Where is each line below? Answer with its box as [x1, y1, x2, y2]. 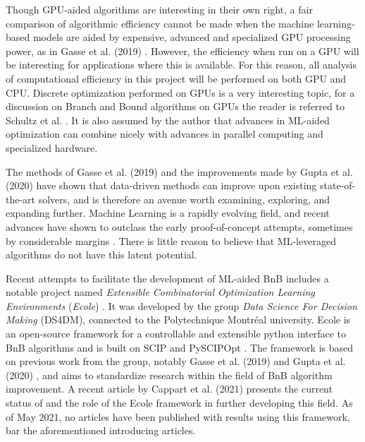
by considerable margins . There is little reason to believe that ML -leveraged [6, 233, 336, 248]
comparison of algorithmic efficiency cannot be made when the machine [6, 16, 314, 30]
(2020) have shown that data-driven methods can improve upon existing [6, 178, 317, 193]
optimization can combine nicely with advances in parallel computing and [6, 126, 323, 141]
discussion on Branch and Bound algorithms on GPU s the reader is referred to [6, 99, 345, 114]
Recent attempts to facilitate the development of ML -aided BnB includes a [6, 270, 329, 285]
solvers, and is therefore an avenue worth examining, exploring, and [38, 191, 330, 206]
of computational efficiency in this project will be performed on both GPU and [6, 71, 347, 85]
